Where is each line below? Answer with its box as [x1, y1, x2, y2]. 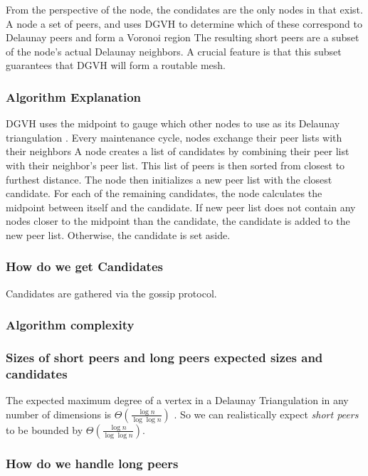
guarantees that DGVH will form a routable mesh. [6, 58, 226, 73]
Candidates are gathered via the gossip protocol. [6, 285, 217, 300]
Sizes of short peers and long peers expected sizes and [6, 349, 323, 366]
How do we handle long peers [6, 454, 179, 472]
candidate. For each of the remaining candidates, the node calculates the [6, 186, 322, 201]
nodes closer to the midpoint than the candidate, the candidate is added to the [6, 213, 350, 228]
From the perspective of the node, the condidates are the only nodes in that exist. [6, 2, 363, 16]
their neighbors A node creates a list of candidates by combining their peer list [6, 144, 349, 159]
